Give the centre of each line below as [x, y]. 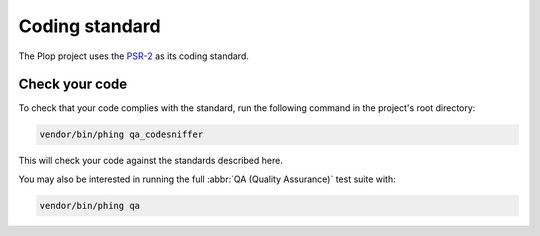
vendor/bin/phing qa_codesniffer [121, 134]
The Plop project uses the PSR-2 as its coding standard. [133, 56]
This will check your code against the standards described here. [151, 161]
